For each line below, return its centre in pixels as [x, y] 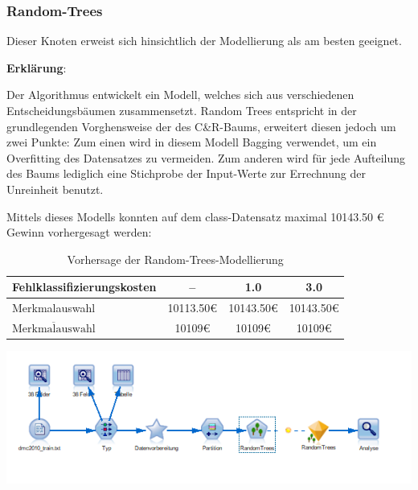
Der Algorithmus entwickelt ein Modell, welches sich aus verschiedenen [180, 95]
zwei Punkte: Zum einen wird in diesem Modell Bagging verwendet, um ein [192, 142]
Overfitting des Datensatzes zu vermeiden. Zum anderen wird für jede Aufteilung [206, 157]
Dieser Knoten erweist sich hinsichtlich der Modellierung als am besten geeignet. [204, 41]
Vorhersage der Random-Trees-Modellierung [175, 259]
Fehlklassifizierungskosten [84, 287]
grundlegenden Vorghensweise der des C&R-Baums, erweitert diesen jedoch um [201, 126]
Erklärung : [37, 67]
